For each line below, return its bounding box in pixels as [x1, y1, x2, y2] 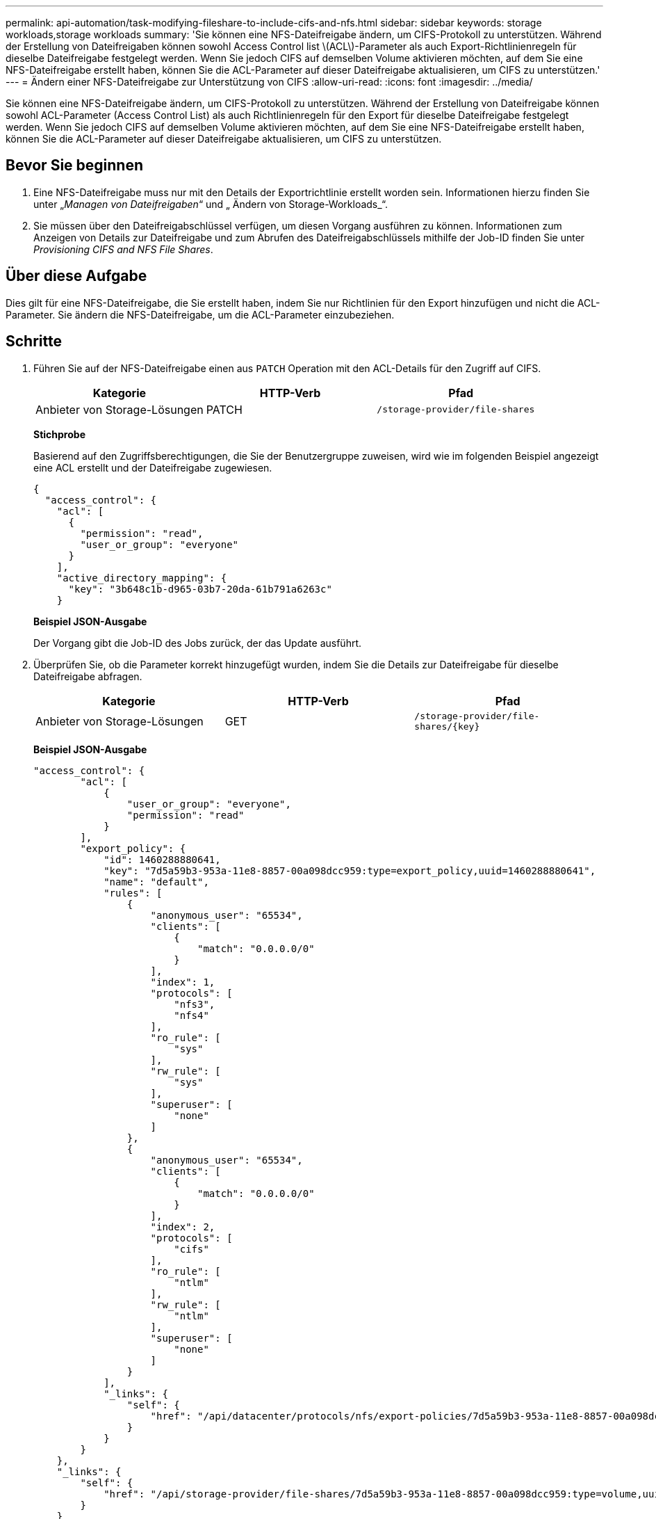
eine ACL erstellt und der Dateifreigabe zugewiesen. [33, 461, 272, 474]
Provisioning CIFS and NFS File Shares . [33, 243, 213, 255]
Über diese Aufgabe [6, 267, 147, 285]
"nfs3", [174, 998, 215, 1010]
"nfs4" [174, 1009, 209, 1021]
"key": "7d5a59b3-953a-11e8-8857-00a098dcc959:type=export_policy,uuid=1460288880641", [104, 865, 596, 876]
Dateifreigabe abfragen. [33, 670, 142, 682]
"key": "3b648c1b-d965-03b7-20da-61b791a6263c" [68, 583, 332, 595]
